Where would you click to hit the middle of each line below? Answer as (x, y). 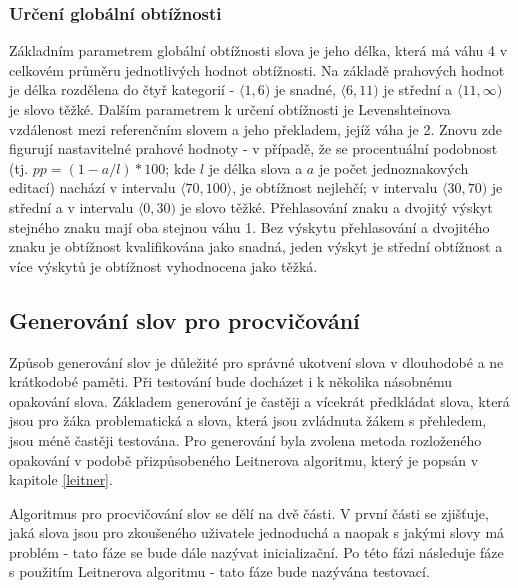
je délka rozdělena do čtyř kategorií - (122, 89)
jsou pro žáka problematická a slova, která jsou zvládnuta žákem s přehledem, (248, 420)
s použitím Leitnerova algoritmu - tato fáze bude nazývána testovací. (219, 571)
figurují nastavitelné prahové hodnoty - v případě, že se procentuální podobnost (253, 148)
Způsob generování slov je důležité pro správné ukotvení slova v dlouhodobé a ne (256, 361)
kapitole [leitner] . (61, 479)
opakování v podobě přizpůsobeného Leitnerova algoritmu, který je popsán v (244, 459)
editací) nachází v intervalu (92, 187)
